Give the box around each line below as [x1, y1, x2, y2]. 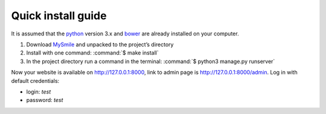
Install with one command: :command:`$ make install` [26, 49, 159, 56]
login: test [26, 88, 51, 95]
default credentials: [11, 77, 60, 84]
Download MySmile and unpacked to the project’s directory [26, 41, 174, 48]
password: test [26, 97, 63, 104]
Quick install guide [11, 9, 107, 22]
